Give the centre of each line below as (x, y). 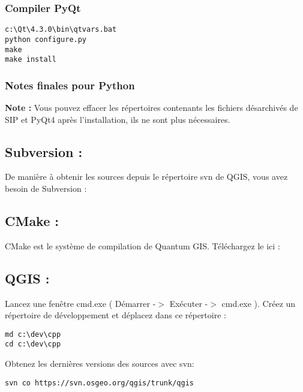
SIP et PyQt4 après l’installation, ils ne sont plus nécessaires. (118, 119)
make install (31, 60)
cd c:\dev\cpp (33, 344)
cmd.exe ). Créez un (259, 303)
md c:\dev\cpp (33, 334)
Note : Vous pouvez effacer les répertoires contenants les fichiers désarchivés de (151, 108)
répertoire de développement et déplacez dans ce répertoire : (115, 315)
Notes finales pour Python (70, 85)
